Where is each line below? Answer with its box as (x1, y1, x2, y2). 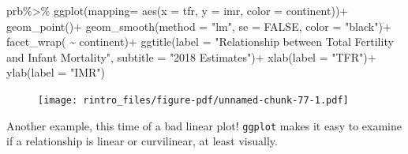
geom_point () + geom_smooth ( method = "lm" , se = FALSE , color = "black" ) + (6, 17, 391, 34)
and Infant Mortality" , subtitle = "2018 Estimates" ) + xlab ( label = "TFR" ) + (6, 48, 376, 65)
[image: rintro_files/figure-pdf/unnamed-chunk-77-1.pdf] (38, 94, 349, 106)
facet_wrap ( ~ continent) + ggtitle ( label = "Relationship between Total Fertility (6, 33, 394, 50)
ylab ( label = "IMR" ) (6, 64, 106, 81)
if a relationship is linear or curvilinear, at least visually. (6, 133, 278, 149)
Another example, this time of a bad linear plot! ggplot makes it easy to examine (6, 117, 402, 133)
